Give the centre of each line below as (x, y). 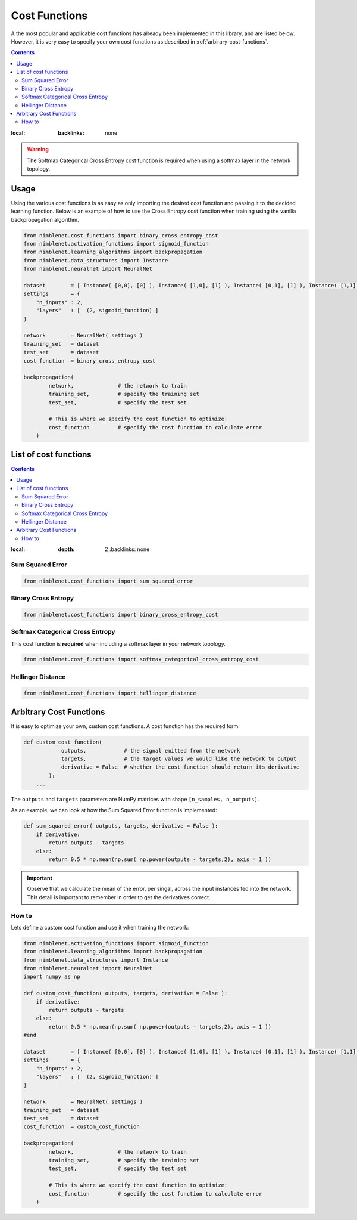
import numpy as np (52, 977)
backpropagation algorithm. (45, 219)
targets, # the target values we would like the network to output (179, 758)
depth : (66, 549)
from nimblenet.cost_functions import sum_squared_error (108, 581)
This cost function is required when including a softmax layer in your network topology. (118, 643)
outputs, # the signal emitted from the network (151, 750)
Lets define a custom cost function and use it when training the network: (100, 927)
